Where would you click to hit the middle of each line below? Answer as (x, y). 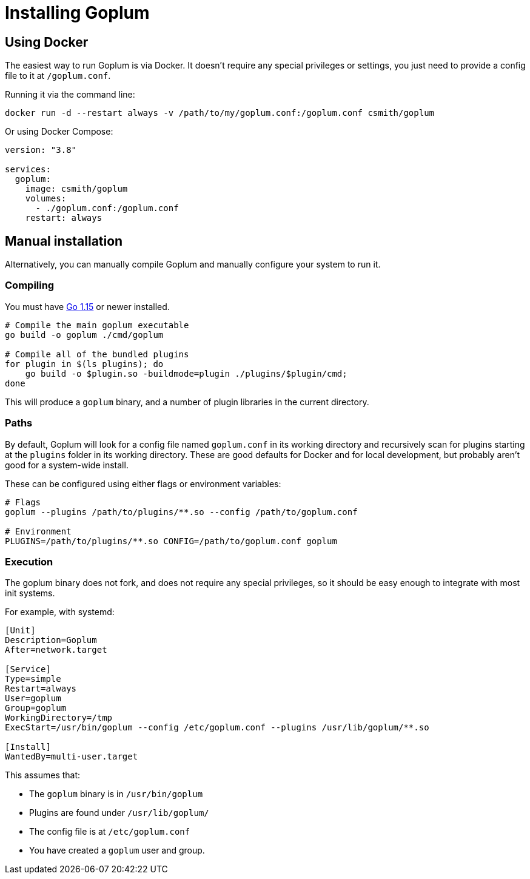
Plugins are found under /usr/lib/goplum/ (119, 813)
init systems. (30, 593)
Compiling (30, 285)
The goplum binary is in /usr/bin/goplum (116, 794)
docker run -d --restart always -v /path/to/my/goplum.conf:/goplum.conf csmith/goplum (220, 113)
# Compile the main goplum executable (97, 325)
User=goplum (33, 699)
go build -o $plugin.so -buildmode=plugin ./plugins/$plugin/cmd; (186, 373)
